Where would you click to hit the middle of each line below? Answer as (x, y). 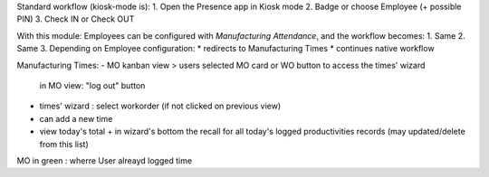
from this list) (64, 144)
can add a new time (76, 118)
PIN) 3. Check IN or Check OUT (76, 19)
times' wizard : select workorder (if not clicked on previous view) (160, 106)
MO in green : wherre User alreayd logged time (105, 160)
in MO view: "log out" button (92, 85)
